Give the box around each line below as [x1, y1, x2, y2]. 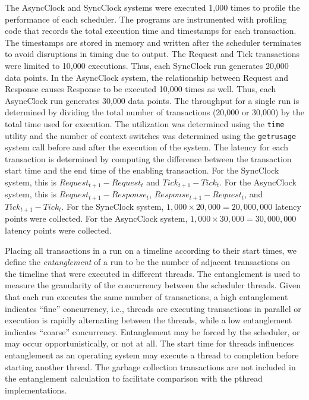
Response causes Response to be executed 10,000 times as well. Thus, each [5, 83, 276, 95]
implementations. [5, 383, 67, 396]
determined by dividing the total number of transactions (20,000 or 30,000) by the [5, 106, 304, 118]
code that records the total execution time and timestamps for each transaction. [5, 24, 297, 37]
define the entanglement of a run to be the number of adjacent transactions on [5, 256, 291, 268]
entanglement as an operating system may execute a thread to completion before [5, 348, 299, 361]
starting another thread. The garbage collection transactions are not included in [5, 360, 296, 373]
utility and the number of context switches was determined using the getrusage [5, 129, 297, 141]
